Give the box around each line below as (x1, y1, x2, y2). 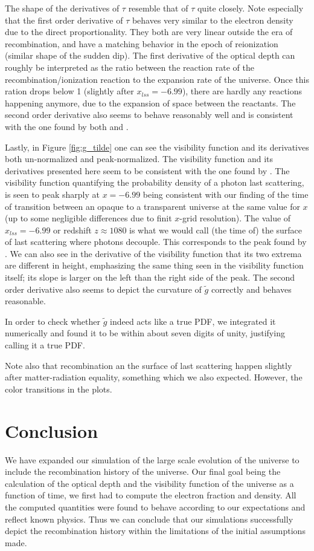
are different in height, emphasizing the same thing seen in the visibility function (5, 259, 304, 272)
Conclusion (5, 418, 98, 443)
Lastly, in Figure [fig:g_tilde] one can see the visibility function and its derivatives (5, 140, 309, 153)
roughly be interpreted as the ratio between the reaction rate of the (5, 60, 254, 73)
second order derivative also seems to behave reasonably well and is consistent (5, 108, 293, 121)
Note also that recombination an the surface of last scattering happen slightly (5, 359, 292, 371)
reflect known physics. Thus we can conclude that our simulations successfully (5, 512, 293, 525)
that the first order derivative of (5, 13, 123, 26)
